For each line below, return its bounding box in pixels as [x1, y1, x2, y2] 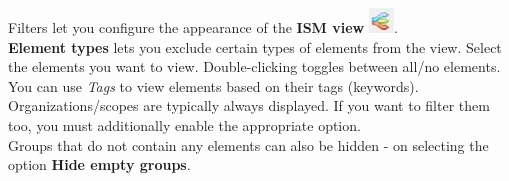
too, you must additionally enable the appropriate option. [8, 114, 361, 135]
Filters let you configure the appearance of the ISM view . [8, 17, 398, 37]
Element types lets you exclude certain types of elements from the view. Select [8, 36, 502, 57]
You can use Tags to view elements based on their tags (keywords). [8, 75, 419, 96]
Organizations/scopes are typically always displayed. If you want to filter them [8, 95, 490, 116]
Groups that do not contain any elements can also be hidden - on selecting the [8, 134, 489, 155]
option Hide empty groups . [8, 154, 191, 175]
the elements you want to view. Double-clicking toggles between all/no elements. [8, 56, 501, 77]
